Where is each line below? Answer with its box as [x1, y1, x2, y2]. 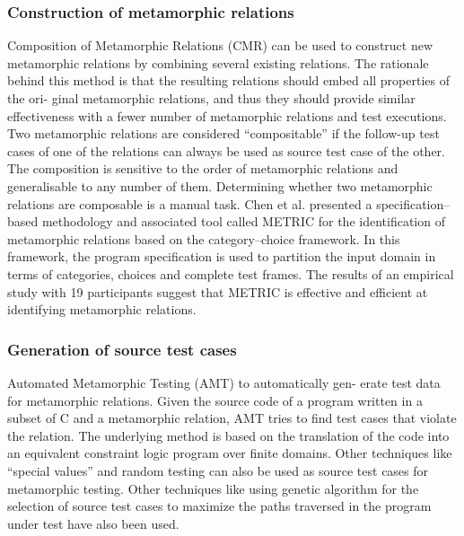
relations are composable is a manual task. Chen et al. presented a [7, 194, 372, 213]
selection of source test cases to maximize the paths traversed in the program [7, 496, 432, 515]
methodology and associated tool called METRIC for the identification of [41, 212, 445, 231]
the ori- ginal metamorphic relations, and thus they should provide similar [7, 89, 416, 107]
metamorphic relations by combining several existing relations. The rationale [7, 53, 429, 72]
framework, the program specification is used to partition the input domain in [7, 247, 436, 266]
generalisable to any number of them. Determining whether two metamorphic [7, 176, 433, 195]
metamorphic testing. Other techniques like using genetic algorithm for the [7, 479, 419, 497]
